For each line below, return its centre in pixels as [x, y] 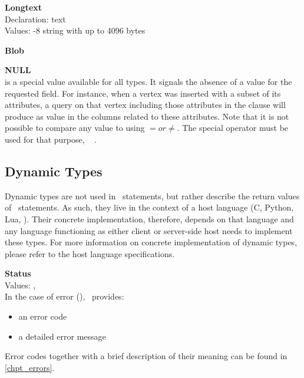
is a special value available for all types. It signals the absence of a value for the [148, 81]
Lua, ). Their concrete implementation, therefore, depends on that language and [149, 218]
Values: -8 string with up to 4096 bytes [75, 30]
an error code [43, 316]
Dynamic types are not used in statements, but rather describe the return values [152, 195]
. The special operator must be [233, 128]
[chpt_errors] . [30, 367]
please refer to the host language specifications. [90, 253]
